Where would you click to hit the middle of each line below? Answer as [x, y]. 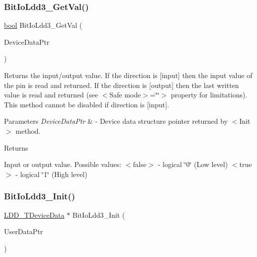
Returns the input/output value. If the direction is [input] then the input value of [128, 75]
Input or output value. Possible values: [63, 164]
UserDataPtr [24, 231]
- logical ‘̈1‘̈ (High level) [51, 174]
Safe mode [125, 95]
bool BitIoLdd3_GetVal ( [43, 25]
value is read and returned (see [51, 95]
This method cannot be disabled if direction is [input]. [87, 104]
